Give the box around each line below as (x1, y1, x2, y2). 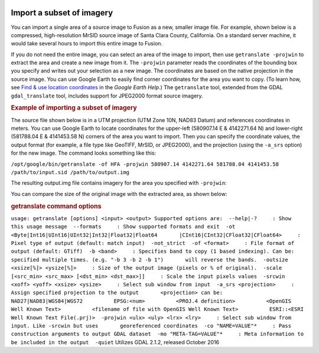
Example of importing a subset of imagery (11, 104, 137, 112)
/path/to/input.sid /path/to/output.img (11, 169, 130, 176)
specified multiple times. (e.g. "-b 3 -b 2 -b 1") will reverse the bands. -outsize (11, 256, 289, 263)
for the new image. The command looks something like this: (11, 149, 157, 156)
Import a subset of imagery (11, 8, 113, 18)
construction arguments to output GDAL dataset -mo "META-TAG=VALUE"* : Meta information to (11, 331, 304, 338)
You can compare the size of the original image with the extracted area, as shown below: (11, 190, 227, 197)
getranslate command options (11, 202, 102, 210)
